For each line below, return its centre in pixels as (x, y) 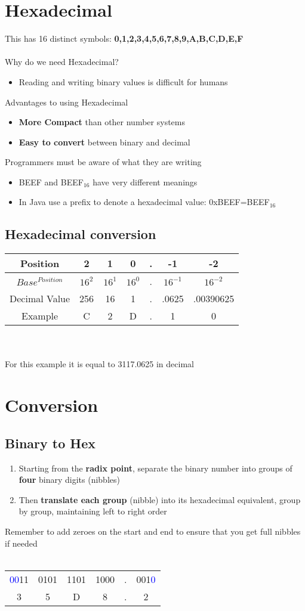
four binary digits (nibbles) (69, 480)
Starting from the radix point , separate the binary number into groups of (155, 468)
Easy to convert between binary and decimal (104, 142)
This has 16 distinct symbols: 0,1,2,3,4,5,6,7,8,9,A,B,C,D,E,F (124, 38)
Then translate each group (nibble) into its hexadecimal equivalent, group (160, 499)
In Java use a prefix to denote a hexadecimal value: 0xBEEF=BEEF (144, 202)
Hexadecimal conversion (81, 234)
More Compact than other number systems (102, 122)
